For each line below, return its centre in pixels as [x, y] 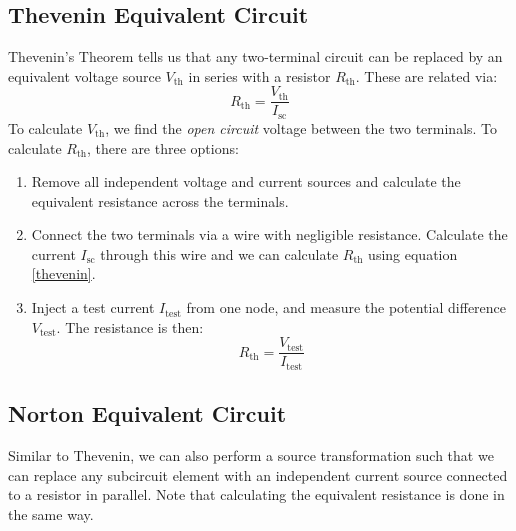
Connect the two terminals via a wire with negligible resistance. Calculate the [269, 234]
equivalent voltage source [84, 75]
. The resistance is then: [130, 326]
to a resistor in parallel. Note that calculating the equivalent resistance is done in [256, 494]
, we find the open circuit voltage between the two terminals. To [301, 127]
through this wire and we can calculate [219, 253]
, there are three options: [163, 147]
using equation [413, 253]
